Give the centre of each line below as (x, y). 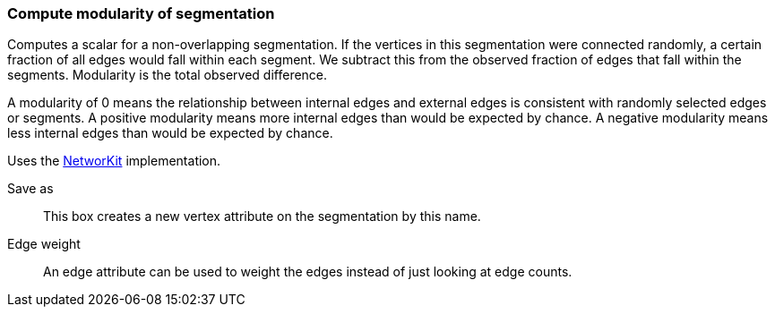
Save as (30, 189)
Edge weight (44, 244)
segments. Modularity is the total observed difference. (168, 75)
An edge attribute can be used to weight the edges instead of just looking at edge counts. (308, 272)
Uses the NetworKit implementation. (114, 161)
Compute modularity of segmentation (141, 13)
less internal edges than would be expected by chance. (170, 133)
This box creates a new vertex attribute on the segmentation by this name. (262, 216)
